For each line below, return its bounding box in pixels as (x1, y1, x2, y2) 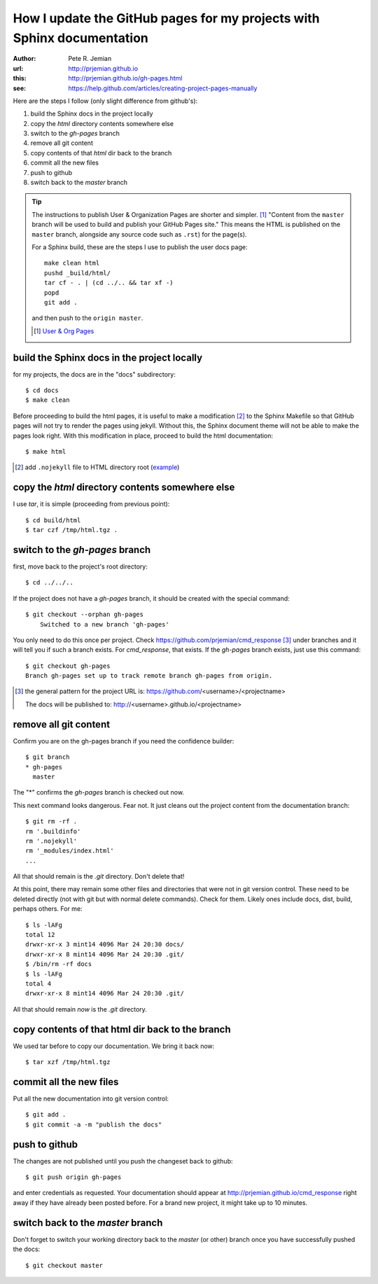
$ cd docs (25, 386, 59, 395)
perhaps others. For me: (13, 905, 83, 913)
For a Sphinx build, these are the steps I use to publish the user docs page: (31, 242, 248, 251)
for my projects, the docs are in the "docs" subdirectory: (13, 370, 176, 378)
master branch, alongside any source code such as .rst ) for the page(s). (31, 230, 247, 238)
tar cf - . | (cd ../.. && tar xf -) (44, 279, 174, 287)
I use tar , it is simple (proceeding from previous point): (13, 500, 170, 508)
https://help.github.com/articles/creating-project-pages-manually (68, 84, 258, 92)
